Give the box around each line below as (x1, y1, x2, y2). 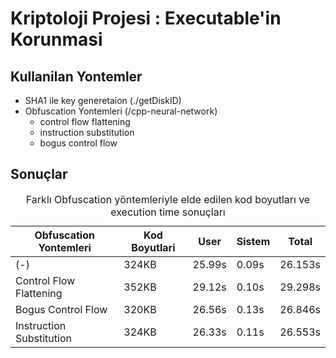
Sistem (236, 234, 271, 248)
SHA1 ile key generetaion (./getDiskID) (24, 95, 182, 106)
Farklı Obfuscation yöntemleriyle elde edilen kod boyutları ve (25, 192, 311, 206)
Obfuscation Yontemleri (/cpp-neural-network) (24, 105, 218, 117)
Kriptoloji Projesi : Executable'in (10, 7, 282, 30)
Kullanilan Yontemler (10, 68, 143, 85)
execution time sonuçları (110, 205, 226, 219)
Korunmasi (10, 28, 103, 51)
